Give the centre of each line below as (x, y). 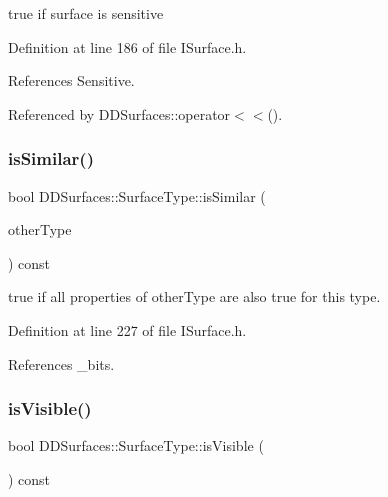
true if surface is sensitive (86, 13)
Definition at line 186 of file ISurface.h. (127, 46)
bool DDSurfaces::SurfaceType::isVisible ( (136, 445)
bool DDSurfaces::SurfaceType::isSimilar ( (137, 195)
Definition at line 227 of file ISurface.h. (127, 329)
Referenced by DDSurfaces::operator (119, 113)
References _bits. (61, 363)
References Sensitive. (71, 80)
